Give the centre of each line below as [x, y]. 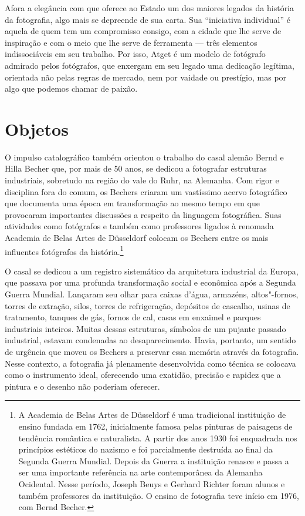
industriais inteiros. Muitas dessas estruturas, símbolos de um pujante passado [145, 328]
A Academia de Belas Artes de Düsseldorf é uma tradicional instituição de [152, 415]
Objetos [37, 128]
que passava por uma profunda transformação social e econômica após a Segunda [150, 282]
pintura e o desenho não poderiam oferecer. [82, 386]
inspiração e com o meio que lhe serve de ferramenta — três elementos [131, 42]
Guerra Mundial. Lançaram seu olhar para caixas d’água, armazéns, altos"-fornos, [152, 294]
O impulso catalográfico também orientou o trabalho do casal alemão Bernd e [144, 157]
